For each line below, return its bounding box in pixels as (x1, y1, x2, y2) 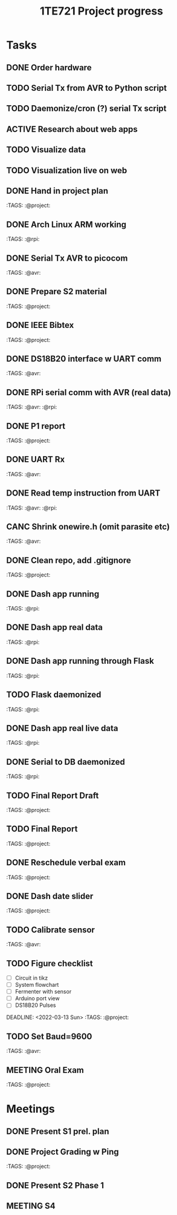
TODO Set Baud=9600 (6, 1031, 92, 1041)
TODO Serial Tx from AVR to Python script (6, 83, 167, 93)
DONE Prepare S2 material (6, 286, 107, 297)
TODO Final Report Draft (6, 790, 99, 801)
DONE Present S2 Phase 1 (6, 1180, 105, 1190)
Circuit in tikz (14, 974, 48, 981)
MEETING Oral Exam (6, 1065, 85, 1075)
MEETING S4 (6, 1201, 56, 1211)
